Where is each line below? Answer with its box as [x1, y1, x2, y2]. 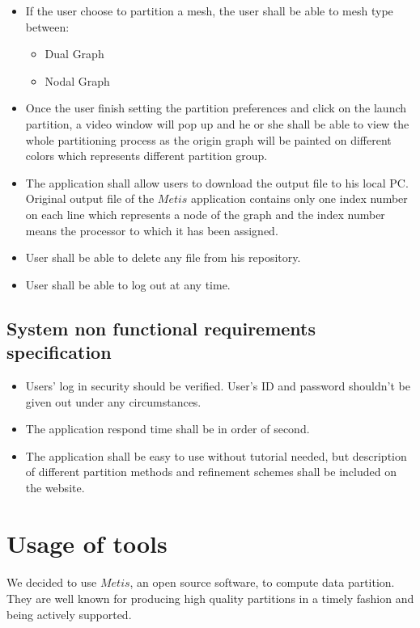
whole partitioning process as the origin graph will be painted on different [25, 131, 392, 148]
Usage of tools [6, 526, 168, 559]
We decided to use [6, 574, 97, 591]
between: [25, 18, 70, 35]
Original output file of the [25, 190, 155, 207]
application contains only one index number [191, 190, 408, 207]
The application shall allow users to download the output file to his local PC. [25, 174, 409, 191]
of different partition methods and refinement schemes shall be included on [25, 463, 397, 480]
